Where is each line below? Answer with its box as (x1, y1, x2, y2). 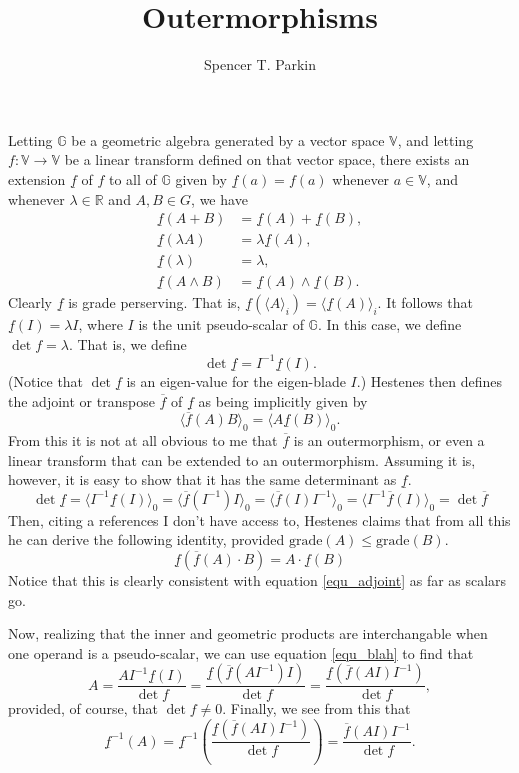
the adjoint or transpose (8, 390, 155, 411)
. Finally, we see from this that (222, 698, 411, 719)
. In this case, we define (317, 314, 462, 335)
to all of (108, 168, 157, 189)
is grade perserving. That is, (68, 292, 241, 313)
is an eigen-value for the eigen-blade (126, 370, 346, 391)
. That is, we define (68, 333, 187, 354)
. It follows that (377, 292, 473, 313)
